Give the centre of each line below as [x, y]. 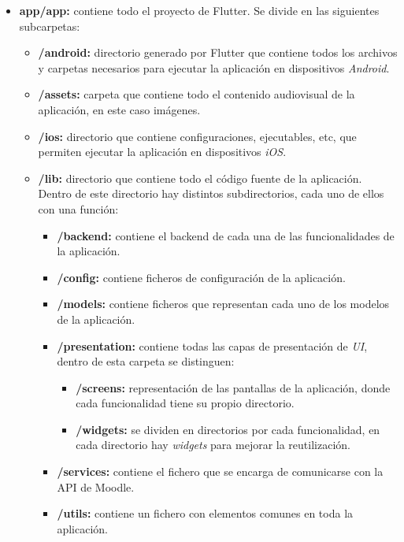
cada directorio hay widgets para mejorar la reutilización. [213, 445]
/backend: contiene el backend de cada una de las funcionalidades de [226, 235]
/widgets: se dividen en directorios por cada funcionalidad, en [228, 429]
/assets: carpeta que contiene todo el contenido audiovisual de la [196, 94]
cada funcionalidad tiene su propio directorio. [185, 403]
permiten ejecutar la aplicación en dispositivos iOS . [162, 152]
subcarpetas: [50, 26]
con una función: [78, 208]
